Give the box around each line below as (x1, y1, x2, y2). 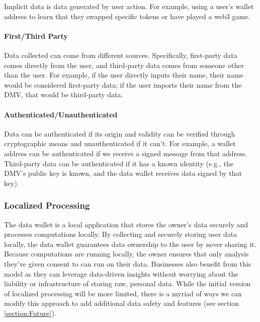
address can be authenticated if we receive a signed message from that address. (4, 148, 247, 158)
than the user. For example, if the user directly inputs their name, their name (4, 70, 243, 80)
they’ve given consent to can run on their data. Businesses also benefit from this (4, 258, 251, 269)
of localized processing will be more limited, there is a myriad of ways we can (4, 288, 242, 298)
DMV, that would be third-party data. (4, 89, 123, 100)
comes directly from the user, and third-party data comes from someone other (4, 59, 244, 70)
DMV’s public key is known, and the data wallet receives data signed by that (4, 168, 242, 178)
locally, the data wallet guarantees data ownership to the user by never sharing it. (4, 238, 256, 249)
